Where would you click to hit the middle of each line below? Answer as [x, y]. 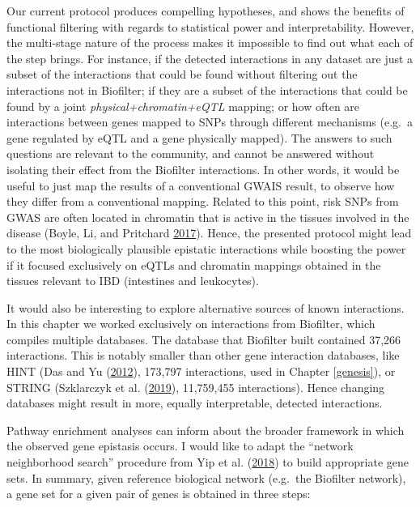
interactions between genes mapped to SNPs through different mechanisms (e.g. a [210, 122]
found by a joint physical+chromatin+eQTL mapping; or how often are [183, 106]
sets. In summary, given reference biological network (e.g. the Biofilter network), [206, 477]
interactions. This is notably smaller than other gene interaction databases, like [203, 355]
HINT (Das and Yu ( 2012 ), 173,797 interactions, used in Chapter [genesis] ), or [201, 371]
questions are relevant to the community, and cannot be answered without [191, 153]
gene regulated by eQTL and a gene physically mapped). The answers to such [199, 137]
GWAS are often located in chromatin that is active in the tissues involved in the [208, 217]
